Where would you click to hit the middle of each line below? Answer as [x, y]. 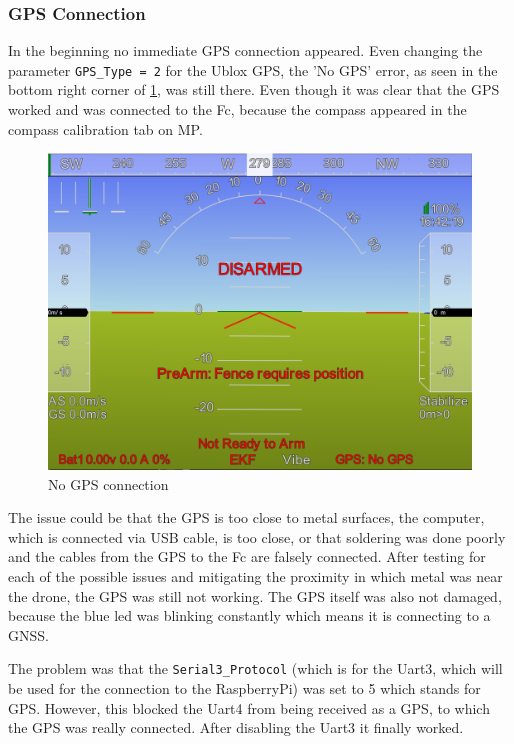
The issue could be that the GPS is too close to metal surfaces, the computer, [246, 517]
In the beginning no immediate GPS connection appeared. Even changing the [245, 50]
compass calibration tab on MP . [105, 128]
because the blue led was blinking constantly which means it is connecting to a [249, 615]
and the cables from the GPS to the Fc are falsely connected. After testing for [247, 556]
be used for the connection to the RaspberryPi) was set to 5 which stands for [244, 688]
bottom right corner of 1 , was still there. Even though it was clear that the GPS [254, 89]
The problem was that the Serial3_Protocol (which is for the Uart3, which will [255, 668]
